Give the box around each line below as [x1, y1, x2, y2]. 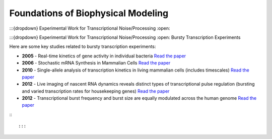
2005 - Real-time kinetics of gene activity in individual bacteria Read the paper [22, 53, 186, 59]
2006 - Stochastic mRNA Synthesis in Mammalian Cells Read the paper [22, 60, 171, 66]
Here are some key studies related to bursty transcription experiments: [9, 43, 156, 50]
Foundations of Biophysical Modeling [9, 8, 169, 19]
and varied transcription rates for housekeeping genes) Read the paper [22, 88, 170, 94]
